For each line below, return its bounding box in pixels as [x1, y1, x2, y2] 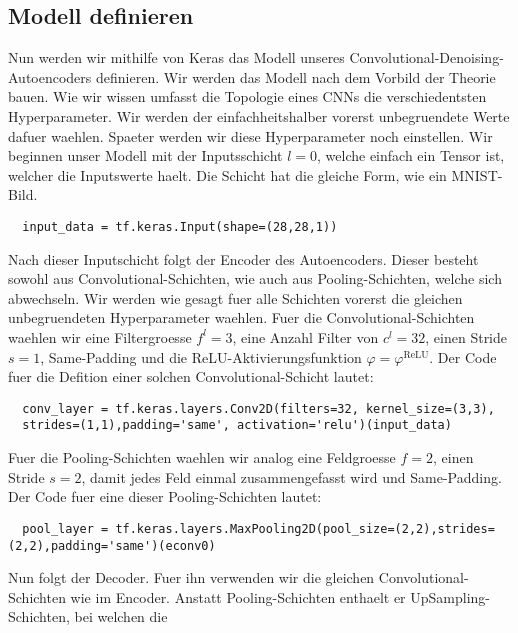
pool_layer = [22, 521, 109, 536]
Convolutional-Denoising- [349, 47, 504, 68]
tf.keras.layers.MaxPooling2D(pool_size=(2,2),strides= [115, 521, 495, 536]
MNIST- [451, 164, 503, 185]
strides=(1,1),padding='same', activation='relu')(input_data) [22, 418, 452, 433]
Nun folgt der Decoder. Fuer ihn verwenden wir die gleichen [8, 567, 375, 588]
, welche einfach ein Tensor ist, [317, 145, 505, 166]
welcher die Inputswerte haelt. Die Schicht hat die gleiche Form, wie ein [8, 164, 447, 185]
